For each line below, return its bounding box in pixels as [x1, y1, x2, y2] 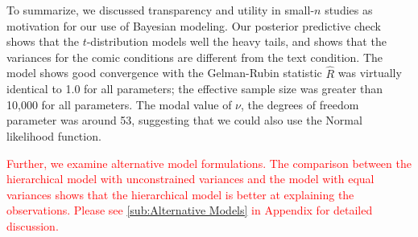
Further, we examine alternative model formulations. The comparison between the [6, 154, 412, 171]
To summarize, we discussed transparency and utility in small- [6, 2, 315, 18]
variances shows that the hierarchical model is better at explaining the [6, 186, 354, 202]
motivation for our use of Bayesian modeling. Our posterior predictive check [6, 17, 381, 34]
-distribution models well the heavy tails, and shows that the [86, 33, 387, 50]
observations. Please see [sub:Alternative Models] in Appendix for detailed [6, 202, 373, 219]
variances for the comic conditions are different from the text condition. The [6, 48, 383, 65]
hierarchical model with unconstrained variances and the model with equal [6, 170, 375, 187]
